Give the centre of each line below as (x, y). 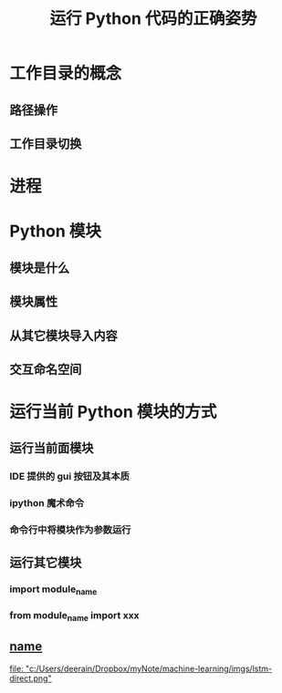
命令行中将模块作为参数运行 (70, 530)
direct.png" (31, 678)
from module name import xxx (74, 616)
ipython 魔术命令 (47, 503)
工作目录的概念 (66, 73)
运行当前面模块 (52, 448)
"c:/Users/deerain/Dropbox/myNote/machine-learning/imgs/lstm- (149, 668)
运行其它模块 (46, 562)
